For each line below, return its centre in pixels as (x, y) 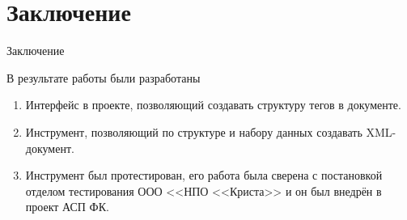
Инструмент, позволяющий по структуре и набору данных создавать (194, 131)
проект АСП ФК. (67, 207)
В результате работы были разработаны (104, 77)
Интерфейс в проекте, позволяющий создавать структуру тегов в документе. (213, 105)
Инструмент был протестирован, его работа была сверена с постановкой (204, 175)
